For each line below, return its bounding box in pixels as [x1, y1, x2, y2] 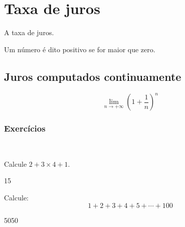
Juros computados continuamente [4, 68, 181, 84]
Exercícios [4, 122, 46, 134]
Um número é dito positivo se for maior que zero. [4, 44, 155, 54]
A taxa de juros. [4, 27, 54, 38]
